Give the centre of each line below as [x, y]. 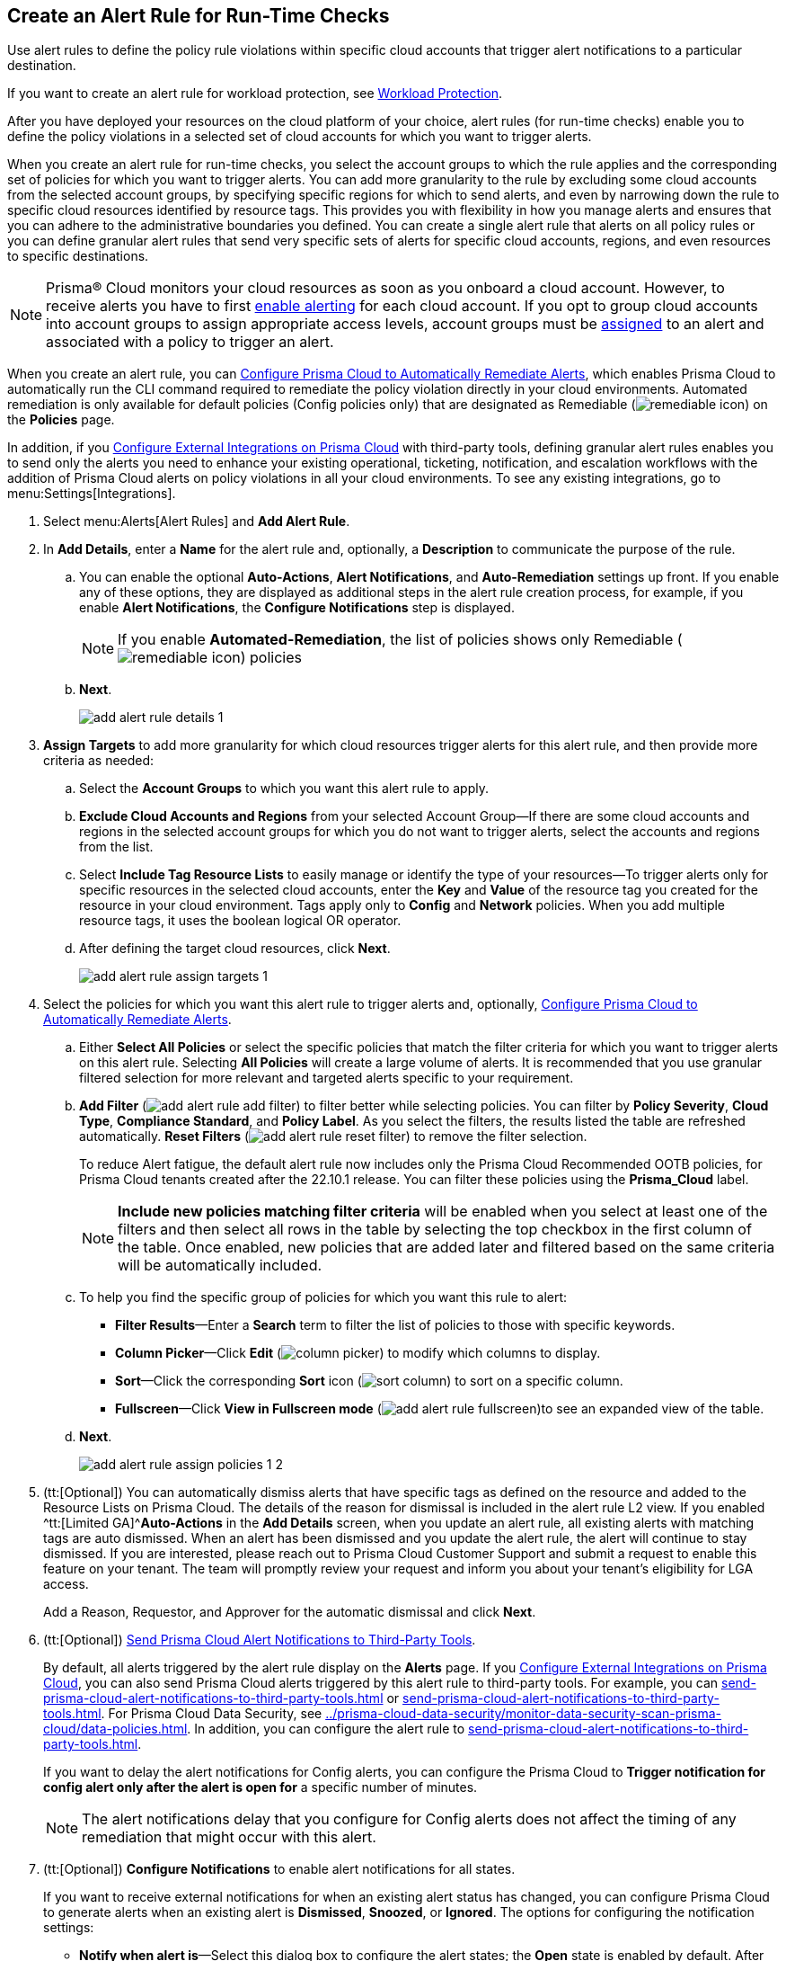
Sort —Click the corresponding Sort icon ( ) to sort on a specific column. [369, 1381]
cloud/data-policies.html [115, 1729]
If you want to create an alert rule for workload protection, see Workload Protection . [255, 94]
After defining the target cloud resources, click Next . [235, 949]
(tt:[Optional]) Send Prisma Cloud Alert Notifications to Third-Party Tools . [260, 1640]
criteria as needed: [99, 761]
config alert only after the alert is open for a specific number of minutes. [261, 1787]
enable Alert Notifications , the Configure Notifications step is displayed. [297, 608]
